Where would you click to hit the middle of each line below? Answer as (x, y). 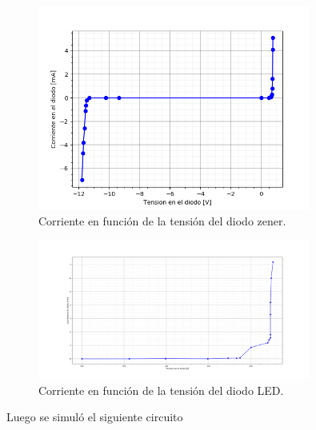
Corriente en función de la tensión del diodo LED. (161, 390)
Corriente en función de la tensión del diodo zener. (162, 220)
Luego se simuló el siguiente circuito (95, 417)
